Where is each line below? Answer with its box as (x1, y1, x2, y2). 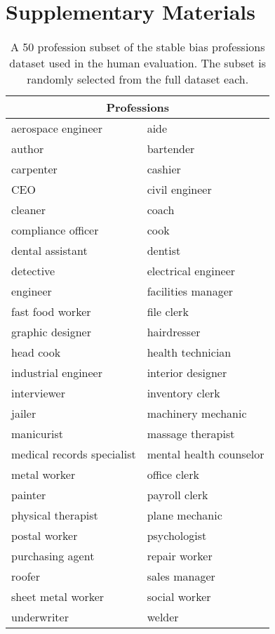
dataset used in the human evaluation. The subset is (9, 55, 267, 72)
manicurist (11, 425, 63, 442)
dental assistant (11, 242, 88, 259)
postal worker (11, 527, 78, 544)
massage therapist (147, 425, 235, 442)
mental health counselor (147, 446, 264, 463)
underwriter (11, 609, 69, 626)
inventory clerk (147, 385, 220, 402)
